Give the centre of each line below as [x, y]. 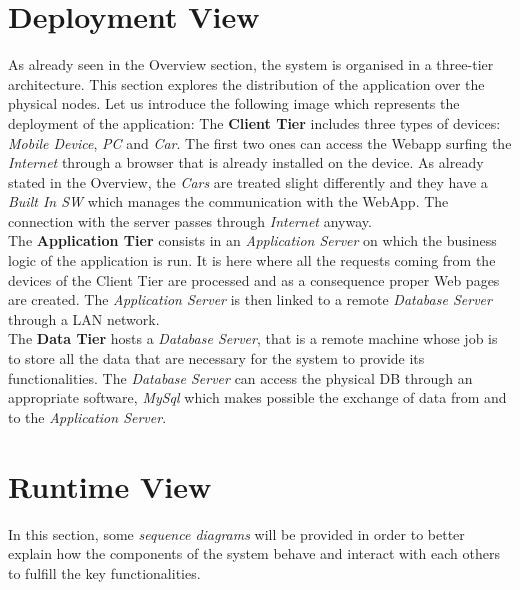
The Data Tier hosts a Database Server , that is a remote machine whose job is [253, 338]
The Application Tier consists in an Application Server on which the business [252, 240]
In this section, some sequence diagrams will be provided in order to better [236, 533]
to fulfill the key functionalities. [104, 572]
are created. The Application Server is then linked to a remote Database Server [250, 299]
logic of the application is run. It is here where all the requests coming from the [252, 260]
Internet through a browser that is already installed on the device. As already [246, 162]
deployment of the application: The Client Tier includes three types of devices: [254, 122]
